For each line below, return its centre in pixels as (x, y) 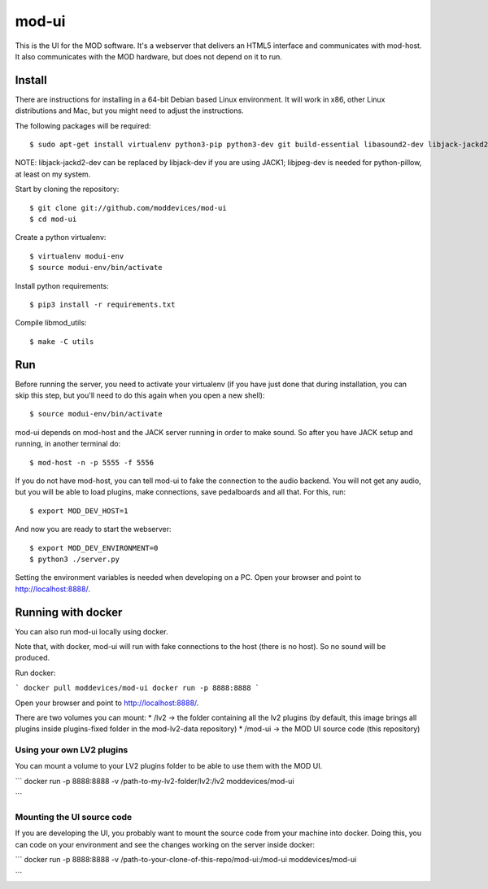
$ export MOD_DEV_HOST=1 (79, 511)
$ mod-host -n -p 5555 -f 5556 (92, 462)
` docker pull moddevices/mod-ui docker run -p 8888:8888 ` (137, 688)
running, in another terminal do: (68, 444)
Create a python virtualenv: (61, 238)
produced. (33, 658)
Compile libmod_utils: (51, 323)
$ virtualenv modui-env (77, 256)
